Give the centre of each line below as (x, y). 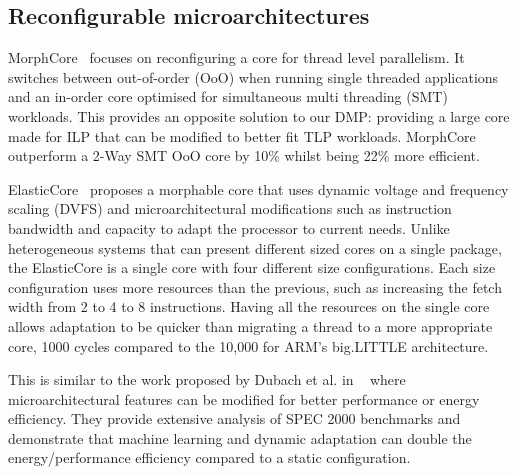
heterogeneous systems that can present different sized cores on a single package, (255, 247)
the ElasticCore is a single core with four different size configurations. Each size (252, 267)
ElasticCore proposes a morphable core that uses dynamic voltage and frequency (258, 188)
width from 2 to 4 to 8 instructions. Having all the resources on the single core (249, 306)
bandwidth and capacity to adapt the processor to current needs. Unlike (229, 227)
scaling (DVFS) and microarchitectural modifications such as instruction (230, 208)
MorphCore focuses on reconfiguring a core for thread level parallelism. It (236, 57)
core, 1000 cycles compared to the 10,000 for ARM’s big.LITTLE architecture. (248, 345)
